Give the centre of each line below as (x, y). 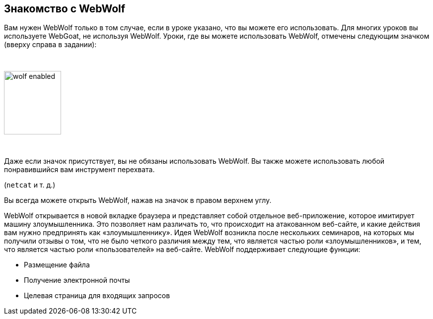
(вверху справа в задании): (50, 45)
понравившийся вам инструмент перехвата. (79, 170)
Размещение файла (57, 265)
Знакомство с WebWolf (65, 9)
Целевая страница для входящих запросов (97, 296)
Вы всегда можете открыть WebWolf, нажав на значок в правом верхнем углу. (138, 200)
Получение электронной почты (77, 280)
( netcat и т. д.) (30, 185)
